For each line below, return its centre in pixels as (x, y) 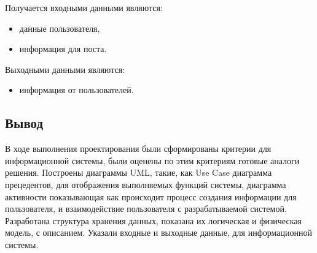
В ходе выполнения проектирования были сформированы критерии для (138, 149)
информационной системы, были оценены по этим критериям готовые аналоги (152, 160)
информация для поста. (63, 49)
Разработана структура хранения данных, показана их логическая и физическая (153, 220)
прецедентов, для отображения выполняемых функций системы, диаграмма (146, 184)
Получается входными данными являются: (84, 7)
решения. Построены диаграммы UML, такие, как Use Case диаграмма (139, 172)
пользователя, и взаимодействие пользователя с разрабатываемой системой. (146, 209)
